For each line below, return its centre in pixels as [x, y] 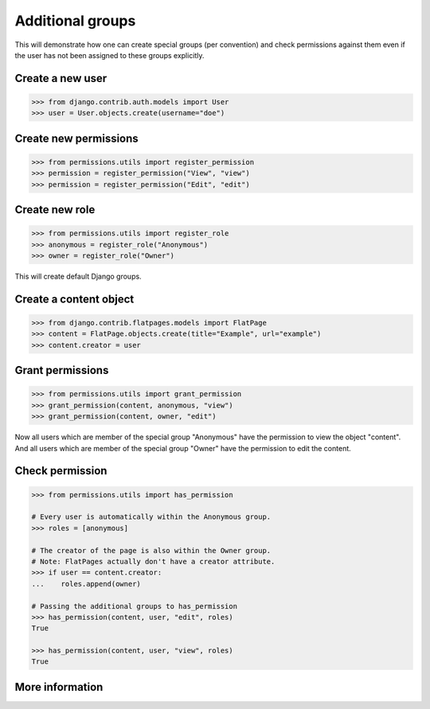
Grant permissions [62, 370]
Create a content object [74, 299]
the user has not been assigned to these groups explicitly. [109, 55]
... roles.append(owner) [86, 584]
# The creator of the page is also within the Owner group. [151, 550]
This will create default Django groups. [78, 277]
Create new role [55, 210]
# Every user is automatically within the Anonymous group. [151, 517]
